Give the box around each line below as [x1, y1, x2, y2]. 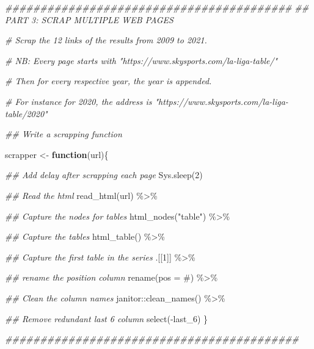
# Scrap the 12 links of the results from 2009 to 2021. [5, 34, 207, 46]
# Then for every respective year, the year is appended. [5, 74, 212, 87]
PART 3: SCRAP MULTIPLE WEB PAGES [5, 13, 173, 26]
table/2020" [5, 107, 48, 120]
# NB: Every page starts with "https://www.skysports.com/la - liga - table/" [5, 54, 278, 67]
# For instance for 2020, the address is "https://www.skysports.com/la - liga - [5, 95, 288, 107]
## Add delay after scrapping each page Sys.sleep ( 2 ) [5, 168, 203, 181]
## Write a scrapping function [5, 128, 122, 140]
